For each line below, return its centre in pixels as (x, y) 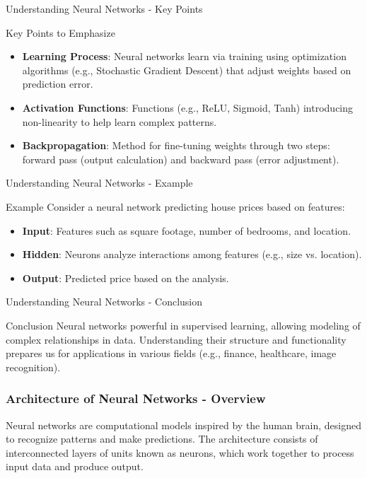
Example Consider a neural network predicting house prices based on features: (175, 206)
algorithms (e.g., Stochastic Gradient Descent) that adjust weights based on (187, 70)
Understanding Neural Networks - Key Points (104, 8)
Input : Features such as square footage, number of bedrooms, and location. (187, 230)
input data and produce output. (75, 466)
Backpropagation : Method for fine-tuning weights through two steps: (176, 145)
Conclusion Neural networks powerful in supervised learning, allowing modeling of (183, 325)
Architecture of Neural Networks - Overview (136, 398)
